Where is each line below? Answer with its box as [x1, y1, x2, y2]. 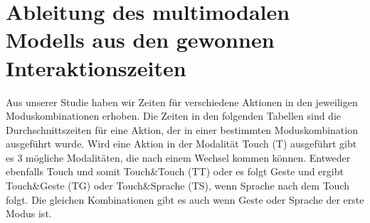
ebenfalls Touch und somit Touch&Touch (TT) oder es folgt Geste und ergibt [6, 164, 344, 179]
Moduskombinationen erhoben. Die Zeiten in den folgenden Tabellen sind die [6, 108, 342, 123]
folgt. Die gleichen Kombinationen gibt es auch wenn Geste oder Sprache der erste [6, 192, 364, 207]
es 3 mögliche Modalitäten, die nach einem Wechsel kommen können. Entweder [6, 150, 351, 165]
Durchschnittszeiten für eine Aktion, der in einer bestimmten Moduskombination [6, 122, 358, 137]
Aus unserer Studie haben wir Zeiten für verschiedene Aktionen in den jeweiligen [6, 94, 358, 109]
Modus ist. [6, 206, 52, 221]
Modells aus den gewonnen [6, 25, 275, 54]
